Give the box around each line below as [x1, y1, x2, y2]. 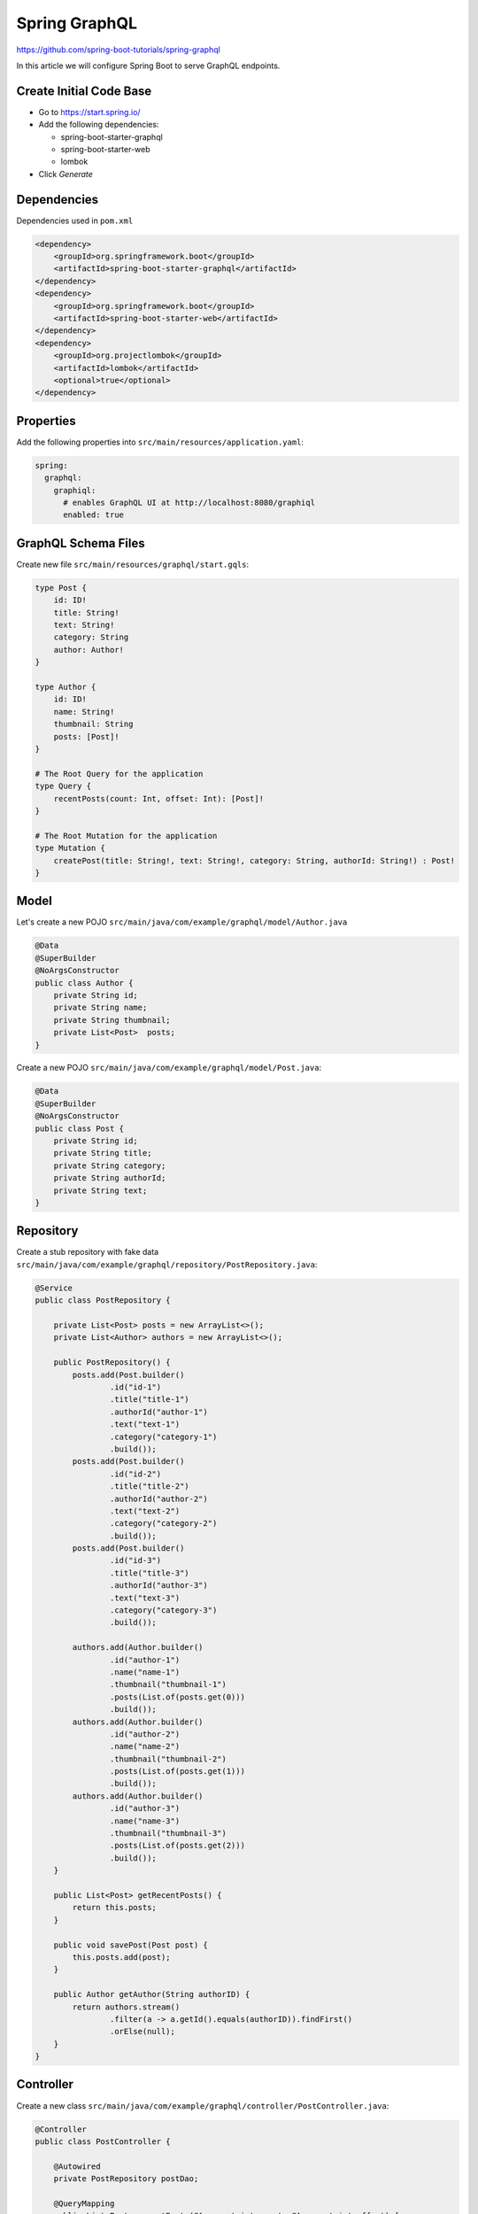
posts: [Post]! [53, 732, 119, 741]
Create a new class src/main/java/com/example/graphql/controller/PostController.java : [16, 2100, 389, 2111]
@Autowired [53, 2161, 101, 2171]
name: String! [53, 707, 115, 716]
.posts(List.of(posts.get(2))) [109, 1840, 245, 1851]
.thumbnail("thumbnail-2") [109, 1753, 227, 1764]
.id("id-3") [109, 1555, 162, 1566]
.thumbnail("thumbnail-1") [109, 1679, 227, 1690]
